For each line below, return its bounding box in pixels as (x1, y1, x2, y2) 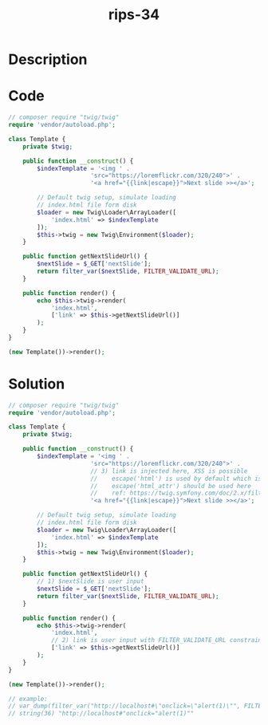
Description (8, 50, 88, 69)
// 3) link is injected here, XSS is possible (90, 467, 248, 475)
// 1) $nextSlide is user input (37, 577, 145, 585)
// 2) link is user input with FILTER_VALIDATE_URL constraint (50, 636, 266, 644)
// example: (8, 695, 48, 703)
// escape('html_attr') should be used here (90, 482, 251, 490)
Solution (8, 375, 65, 392)
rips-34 (108, 6, 160, 24)
